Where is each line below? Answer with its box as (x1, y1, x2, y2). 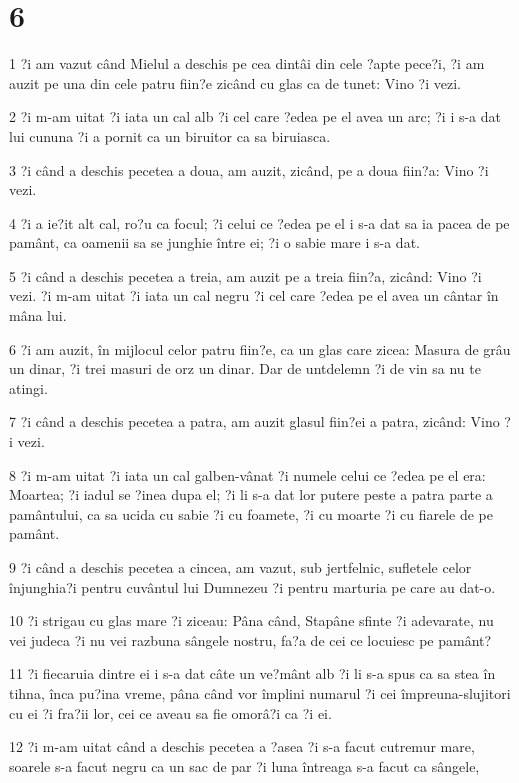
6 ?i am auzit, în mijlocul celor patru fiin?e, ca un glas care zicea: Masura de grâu (9, 338, 511, 359)
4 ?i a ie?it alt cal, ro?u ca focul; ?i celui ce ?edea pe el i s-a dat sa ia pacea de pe (9, 212, 510, 233)
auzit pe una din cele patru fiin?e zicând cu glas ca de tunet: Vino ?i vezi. (9, 72, 461, 93)
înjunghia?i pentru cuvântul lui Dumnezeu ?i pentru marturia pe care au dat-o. (9, 576, 496, 597)
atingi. (9, 377, 48, 398)
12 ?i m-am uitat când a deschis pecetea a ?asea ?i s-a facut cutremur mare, (9, 736, 475, 757)
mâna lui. (9, 305, 67, 326)
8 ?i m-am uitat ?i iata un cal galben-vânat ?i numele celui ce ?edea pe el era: (9, 464, 486, 485)
